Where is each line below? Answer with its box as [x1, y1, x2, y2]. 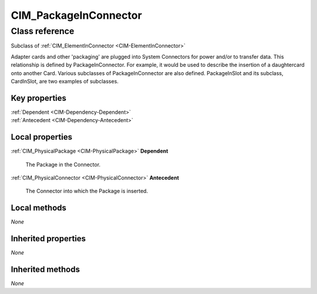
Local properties [11, 132, 73, 142]
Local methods [11, 203, 67, 213]
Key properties [11, 93, 67, 103]
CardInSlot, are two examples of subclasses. [11, 77, 119, 85]
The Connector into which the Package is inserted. [25, 188, 149, 195]
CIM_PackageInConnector [11, 9, 142, 22]
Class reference [11, 26, 75, 36]
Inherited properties [11, 234, 86, 244]
